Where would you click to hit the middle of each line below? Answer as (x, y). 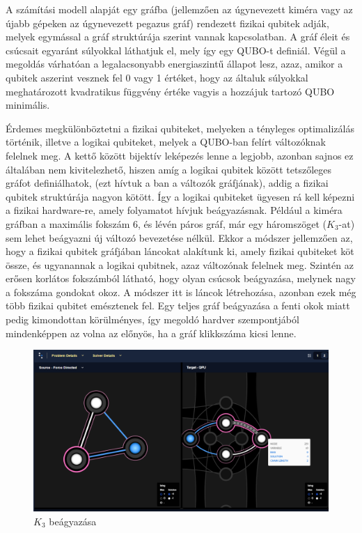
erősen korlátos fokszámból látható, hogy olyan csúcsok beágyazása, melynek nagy (181, 278)
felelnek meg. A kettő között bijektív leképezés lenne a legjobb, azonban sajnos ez (180, 155)
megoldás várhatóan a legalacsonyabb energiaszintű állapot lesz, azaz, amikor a (174, 64)
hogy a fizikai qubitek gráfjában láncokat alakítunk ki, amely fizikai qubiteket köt (180, 251)
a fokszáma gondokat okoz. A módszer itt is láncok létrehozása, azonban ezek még (181, 292)
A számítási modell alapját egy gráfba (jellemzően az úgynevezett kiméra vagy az (179, 9)
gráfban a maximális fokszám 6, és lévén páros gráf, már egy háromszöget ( (166, 223)
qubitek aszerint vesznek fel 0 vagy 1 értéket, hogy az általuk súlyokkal (157, 77)
